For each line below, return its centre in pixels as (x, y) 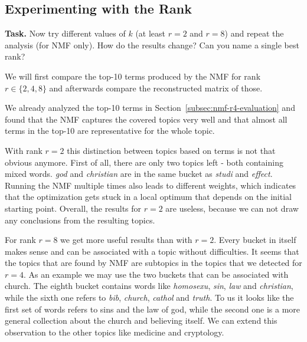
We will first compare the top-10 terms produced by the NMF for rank (133, 76)
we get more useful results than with (126, 240)
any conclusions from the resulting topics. (80, 220)
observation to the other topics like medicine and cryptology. (115, 332)
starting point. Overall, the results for (73, 208)
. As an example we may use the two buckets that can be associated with (156, 274)
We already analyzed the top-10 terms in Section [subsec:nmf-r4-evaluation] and (150, 108)
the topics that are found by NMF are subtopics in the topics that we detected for (153, 263)
